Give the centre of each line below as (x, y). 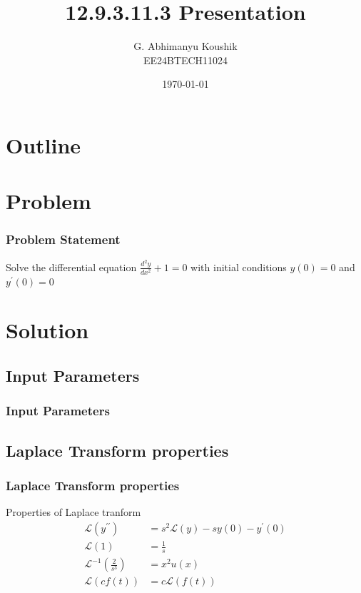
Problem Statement (63, 239)
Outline (44, 145)
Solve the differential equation (71, 267)
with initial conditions (239, 267)
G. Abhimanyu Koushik (185, 46)
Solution (47, 330)
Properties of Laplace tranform (73, 512)
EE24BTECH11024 (185, 60)
